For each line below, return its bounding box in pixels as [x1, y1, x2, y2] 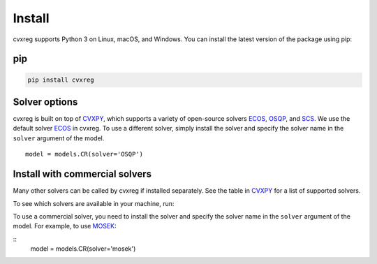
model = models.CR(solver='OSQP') [25, 150, 143, 159]
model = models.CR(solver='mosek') [30, 244, 136, 253]
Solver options [13, 96, 78, 108]
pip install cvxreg [27, 75, 94, 84]
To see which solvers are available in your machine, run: [13, 199, 175, 207]
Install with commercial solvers [13, 168, 151, 180]
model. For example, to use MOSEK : [13, 222, 117, 230]
